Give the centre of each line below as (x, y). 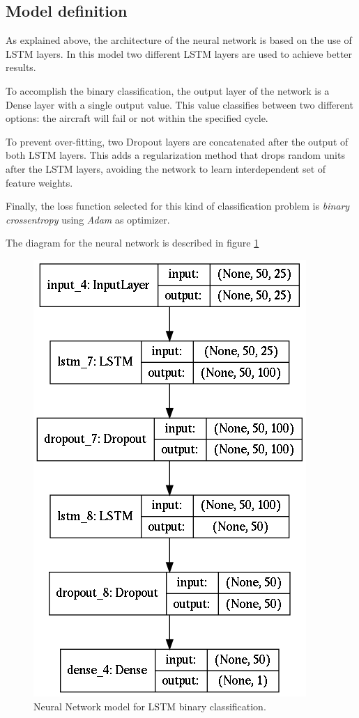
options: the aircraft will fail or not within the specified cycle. (137, 118)
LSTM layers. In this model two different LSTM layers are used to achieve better (179, 53)
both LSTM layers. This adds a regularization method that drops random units (175, 155)
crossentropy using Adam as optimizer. (88, 219)
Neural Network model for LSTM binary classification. (150, 706)
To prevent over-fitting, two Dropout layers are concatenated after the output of (177, 141)
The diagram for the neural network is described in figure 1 (132, 243)
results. (21, 67)
